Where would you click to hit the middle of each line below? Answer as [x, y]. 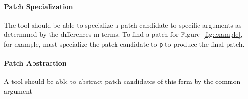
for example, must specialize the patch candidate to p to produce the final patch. [124, 43]
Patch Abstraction [35, 63]
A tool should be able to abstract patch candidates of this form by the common [122, 81]
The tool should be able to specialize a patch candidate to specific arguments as [123, 25]
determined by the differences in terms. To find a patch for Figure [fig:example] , [123, 34]
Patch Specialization [39, 6]
